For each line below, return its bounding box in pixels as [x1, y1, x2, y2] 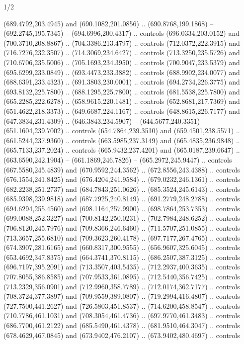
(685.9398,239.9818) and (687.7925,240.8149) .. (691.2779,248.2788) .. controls [3, 193, 240, 204]
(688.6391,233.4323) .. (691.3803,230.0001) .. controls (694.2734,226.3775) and [3, 77, 240, 87]
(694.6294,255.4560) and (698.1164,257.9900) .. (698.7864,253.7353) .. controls [3, 203, 240, 213]
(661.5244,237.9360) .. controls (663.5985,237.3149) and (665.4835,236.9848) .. [3, 135, 240, 145]
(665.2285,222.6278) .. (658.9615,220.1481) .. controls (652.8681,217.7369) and [3, 96, 240, 106]
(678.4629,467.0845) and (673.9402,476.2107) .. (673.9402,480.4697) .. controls [3, 330, 240, 340]
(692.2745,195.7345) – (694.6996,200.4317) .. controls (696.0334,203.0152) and [3, 28, 240, 38]
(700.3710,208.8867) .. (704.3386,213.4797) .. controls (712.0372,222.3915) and [3, 37, 240, 48]
